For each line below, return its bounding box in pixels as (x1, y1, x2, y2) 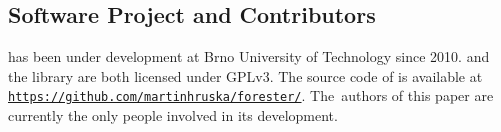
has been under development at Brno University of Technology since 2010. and (8, 46, 490, 67)
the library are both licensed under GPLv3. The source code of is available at (8, 65, 483, 86)
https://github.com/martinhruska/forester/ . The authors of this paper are (8, 85, 494, 106)
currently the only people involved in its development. (8, 105, 338, 126)
